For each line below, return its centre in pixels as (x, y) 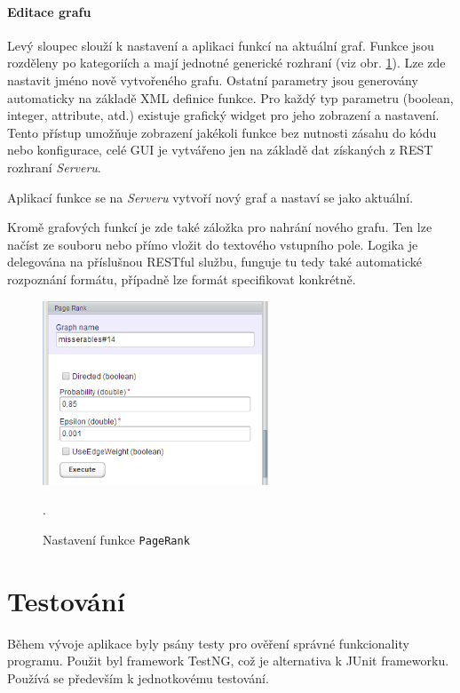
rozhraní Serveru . (54, 167)
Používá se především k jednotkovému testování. (138, 677)
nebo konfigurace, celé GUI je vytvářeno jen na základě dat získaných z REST (220, 150)
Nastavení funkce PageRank (116, 539)
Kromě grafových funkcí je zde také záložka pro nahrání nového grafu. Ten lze (220, 227)
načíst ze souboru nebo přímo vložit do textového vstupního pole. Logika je (213, 244)
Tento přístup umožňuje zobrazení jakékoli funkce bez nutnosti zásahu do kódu (222, 132)
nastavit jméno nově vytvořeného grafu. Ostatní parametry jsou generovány (213, 80)
